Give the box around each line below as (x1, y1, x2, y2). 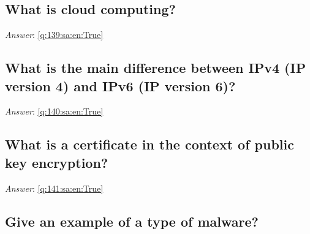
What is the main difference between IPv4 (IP (5, 58, 306, 77)
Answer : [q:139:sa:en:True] (5, 28, 104, 41)
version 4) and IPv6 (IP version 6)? (5, 76, 236, 95)
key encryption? (5, 153, 108, 172)
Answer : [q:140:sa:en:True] (5, 105, 104, 118)
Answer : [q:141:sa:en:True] (5, 181, 104, 194)
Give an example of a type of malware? (5, 211, 259, 230)
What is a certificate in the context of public (5, 135, 294, 154)
